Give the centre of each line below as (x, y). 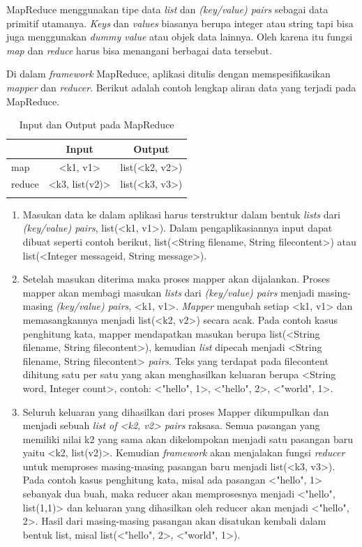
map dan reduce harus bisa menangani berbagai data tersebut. (139, 50)
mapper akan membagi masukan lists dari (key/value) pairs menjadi (168, 292)
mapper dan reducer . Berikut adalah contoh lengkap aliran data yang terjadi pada (181, 87)
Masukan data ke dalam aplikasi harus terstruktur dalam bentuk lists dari (181, 214)
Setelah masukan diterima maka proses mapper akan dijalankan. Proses (176, 279)
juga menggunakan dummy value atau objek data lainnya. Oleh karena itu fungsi (180, 37)
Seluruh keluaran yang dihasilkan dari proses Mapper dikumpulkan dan (176, 411)
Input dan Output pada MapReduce (97, 125)
